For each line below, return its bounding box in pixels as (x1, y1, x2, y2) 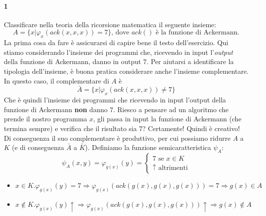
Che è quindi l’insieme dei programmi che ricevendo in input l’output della (4, 95, 226, 105)
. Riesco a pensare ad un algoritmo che (113, 104, 229, 114)
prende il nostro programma (4, 114, 87, 124)
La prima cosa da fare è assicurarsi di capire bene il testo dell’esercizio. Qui (4, 37, 229, 48)
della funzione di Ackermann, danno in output (4, 56, 141, 66)
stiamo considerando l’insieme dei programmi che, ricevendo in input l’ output (4, 47, 233, 57)
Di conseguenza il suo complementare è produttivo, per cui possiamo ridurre (4, 133, 231, 143)
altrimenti (158, 165, 188, 172)
